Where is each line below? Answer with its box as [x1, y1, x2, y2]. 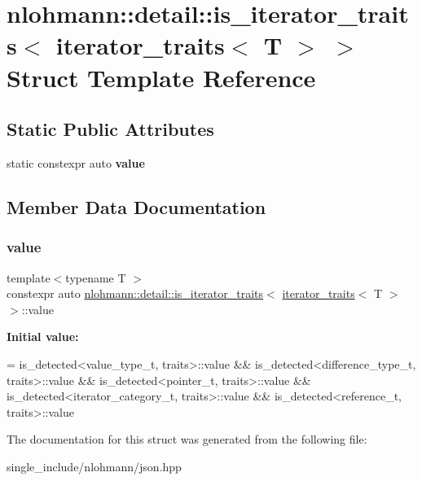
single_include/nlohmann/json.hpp [7, 457, 182, 474]
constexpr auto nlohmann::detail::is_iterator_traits [7, 285, 264, 302]
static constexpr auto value [7, 154, 145, 171]
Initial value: [7, 328, 79, 345]
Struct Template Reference [7, 60, 316, 94]
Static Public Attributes [7, 116, 214, 142]
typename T [65, 269, 126, 286]
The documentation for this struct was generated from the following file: [7, 431, 367, 448]
